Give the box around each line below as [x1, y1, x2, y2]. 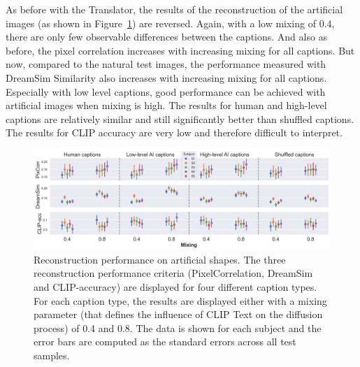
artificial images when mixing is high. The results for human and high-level [6, 98, 327, 113]
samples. [34, 347, 70, 362]
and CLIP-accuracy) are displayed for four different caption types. [34, 279, 317, 294]
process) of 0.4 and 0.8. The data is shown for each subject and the [34, 320, 322, 335]
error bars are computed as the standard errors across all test [34, 334, 296, 349]
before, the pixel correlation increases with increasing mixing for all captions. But [6, 43, 355, 57]
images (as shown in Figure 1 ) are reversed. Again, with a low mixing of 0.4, [6, 15, 335, 30]
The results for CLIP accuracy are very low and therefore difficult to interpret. [6, 125, 343, 140]
